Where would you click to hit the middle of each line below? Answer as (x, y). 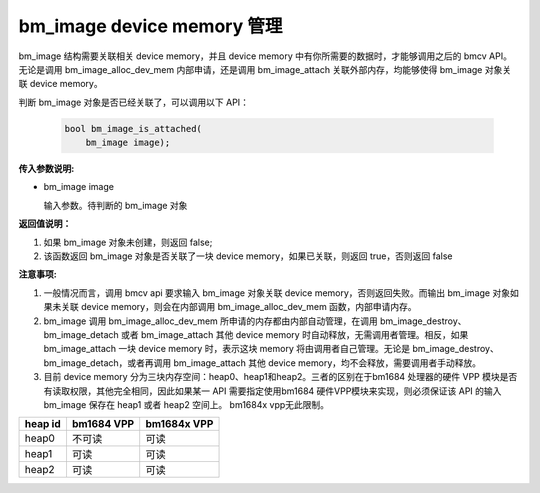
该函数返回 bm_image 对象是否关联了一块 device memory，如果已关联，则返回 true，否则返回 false (248, 256)
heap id (42, 424)
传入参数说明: (46, 169)
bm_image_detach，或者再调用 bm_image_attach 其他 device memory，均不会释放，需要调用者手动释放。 (262, 362)
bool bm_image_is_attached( (133, 128)
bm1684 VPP (103, 424)
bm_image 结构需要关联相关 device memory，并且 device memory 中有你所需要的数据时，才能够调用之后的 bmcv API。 (265, 56)
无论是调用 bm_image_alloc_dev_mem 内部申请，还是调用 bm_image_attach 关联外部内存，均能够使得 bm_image (250, 69)
